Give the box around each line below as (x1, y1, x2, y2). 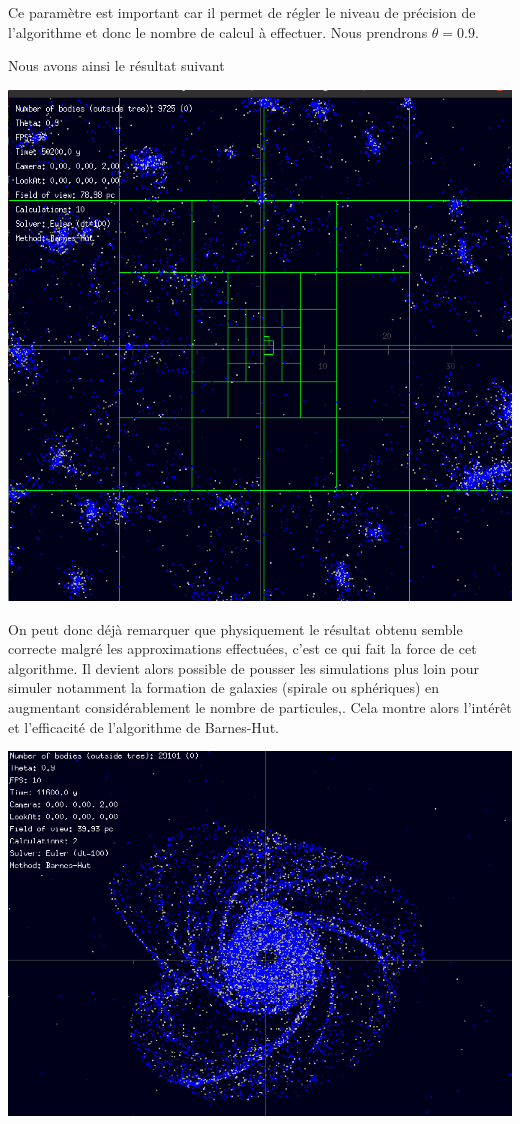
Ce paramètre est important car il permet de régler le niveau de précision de (8, 2, 476, 22)
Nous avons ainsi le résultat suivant (8, 55, 225, 76)
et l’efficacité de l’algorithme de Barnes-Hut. (8, 716, 279, 737)
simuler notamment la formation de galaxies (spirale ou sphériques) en (8, 677, 440, 698)
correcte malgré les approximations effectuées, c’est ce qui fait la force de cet (8, 638, 477, 659)
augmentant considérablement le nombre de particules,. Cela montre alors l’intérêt (8, 696, 512, 717)
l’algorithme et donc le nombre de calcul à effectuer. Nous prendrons (8, 21, 428, 42)
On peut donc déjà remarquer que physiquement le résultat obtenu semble (8, 618, 463, 639)
